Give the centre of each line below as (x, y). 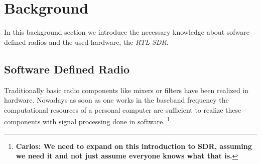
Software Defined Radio (67, 69)
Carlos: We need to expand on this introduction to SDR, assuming (134, 146)
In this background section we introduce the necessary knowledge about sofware (127, 32)
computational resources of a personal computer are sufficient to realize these (123, 109)
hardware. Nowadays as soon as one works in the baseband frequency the (116, 100)
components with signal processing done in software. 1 (87, 120)
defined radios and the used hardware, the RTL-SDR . (86, 42)
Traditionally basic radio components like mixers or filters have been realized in (126, 90)
